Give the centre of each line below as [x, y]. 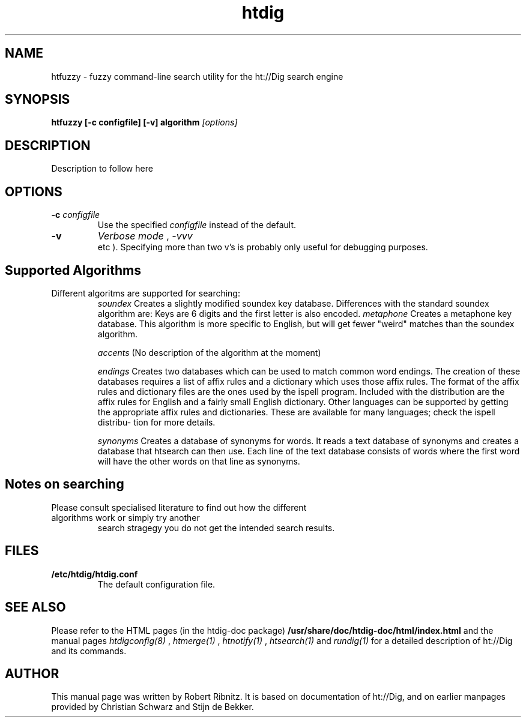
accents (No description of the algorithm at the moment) [209, 352]
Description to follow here [102, 169]
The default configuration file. [156, 584]
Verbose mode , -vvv [145, 236]
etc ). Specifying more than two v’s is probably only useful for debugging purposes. [263, 247]
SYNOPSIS [38, 100]
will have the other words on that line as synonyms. [199, 461]
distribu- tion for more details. [156, 422]
